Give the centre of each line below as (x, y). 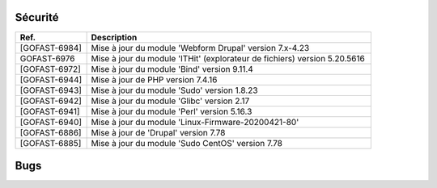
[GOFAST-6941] (50, 111)
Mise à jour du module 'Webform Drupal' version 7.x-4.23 (200, 48)
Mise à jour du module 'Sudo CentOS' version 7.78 (187, 143)
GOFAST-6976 (47, 58)
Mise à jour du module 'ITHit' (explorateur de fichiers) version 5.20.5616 (228, 58)
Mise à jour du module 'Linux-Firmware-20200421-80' (195, 122)
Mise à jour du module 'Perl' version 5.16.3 (172, 111)
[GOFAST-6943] (51, 90)
